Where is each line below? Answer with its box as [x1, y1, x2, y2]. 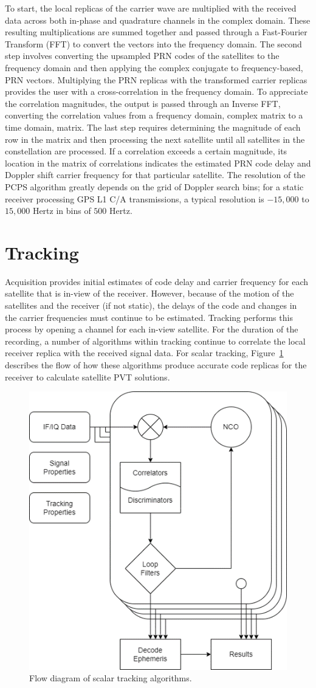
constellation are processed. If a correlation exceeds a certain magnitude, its [5, 145, 287, 157]
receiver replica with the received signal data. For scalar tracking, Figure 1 [5, 346, 284, 359]
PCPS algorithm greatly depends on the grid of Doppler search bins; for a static [5, 180, 304, 193]
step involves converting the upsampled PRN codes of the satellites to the [5, 49, 280, 62]
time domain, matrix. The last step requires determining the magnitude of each [5, 120, 301, 133]
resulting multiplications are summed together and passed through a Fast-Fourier [5, 26, 307, 38]
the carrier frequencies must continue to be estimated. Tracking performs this [5, 311, 293, 323]
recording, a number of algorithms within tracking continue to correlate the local [5, 334, 306, 347]
